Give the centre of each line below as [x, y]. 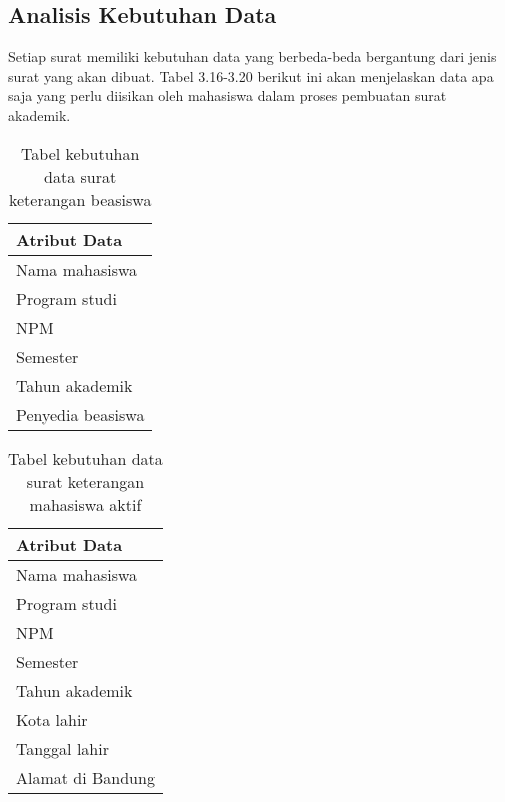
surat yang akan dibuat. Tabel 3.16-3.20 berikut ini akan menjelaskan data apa [251, 75]
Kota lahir [52, 719]
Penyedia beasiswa [80, 414]
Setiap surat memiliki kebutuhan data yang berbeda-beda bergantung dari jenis [252, 56]
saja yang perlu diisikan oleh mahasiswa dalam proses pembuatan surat [227, 95]
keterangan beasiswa [80, 199]
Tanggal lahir [62, 748]
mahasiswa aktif [85, 504]
